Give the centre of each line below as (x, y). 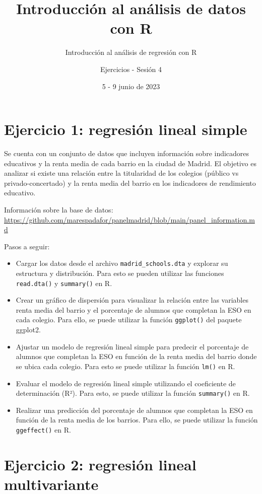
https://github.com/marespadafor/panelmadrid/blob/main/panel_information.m (129, 219)
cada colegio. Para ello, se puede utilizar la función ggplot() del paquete (129, 320)
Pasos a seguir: (27, 246)
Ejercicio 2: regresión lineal (100, 464)
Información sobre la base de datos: (59, 209)
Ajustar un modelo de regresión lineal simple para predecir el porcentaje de (132, 346)
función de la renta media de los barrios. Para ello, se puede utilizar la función (137, 420)
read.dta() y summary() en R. (64, 283)
